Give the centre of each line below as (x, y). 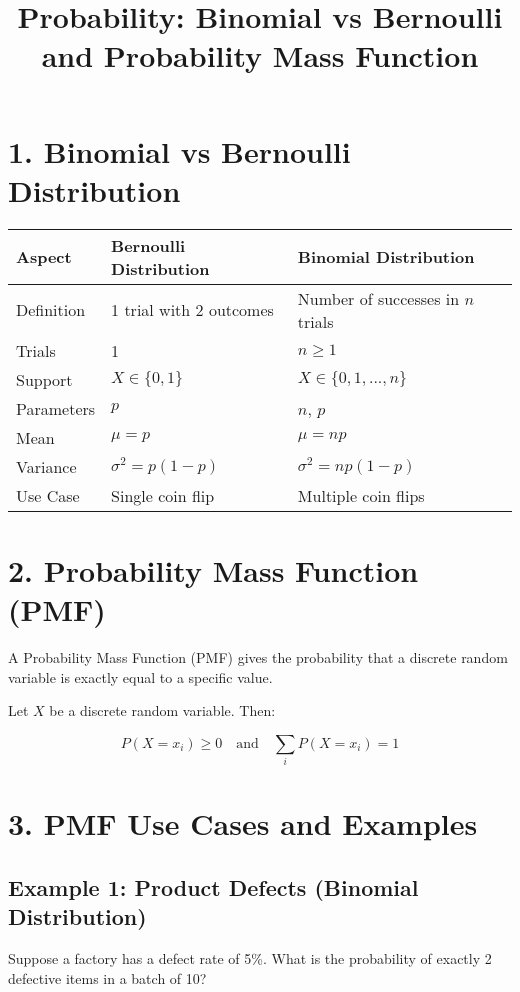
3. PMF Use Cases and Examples (243, 823)
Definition (51, 310)
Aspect (44, 257)
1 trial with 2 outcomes (192, 310)
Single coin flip (163, 495)
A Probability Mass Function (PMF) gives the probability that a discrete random (258, 657)
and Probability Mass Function (260, 55)
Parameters (56, 408)
